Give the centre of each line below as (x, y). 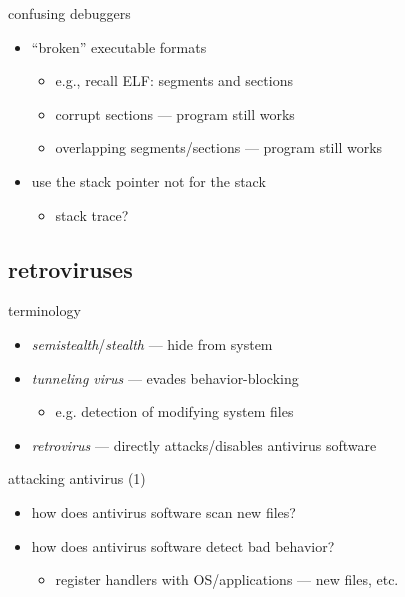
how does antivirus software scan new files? (163, 511)
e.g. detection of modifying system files (174, 411)
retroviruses (70, 268)
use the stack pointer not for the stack (148, 180)
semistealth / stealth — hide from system (152, 343)
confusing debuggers (69, 13)
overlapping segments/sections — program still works (219, 147)
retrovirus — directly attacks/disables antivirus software (204, 444)
